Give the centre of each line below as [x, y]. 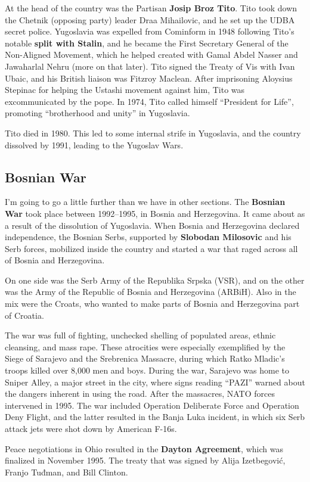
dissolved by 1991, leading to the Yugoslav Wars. [94, 144]
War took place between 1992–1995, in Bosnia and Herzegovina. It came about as [155, 213]
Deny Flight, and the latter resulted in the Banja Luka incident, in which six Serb [155, 417]
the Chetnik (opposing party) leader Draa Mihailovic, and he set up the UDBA [150, 19]
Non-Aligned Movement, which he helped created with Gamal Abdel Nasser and [151, 55]
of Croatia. [24, 315]
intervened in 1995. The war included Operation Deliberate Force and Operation [152, 405]
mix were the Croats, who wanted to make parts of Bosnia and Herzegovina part [152, 304]
